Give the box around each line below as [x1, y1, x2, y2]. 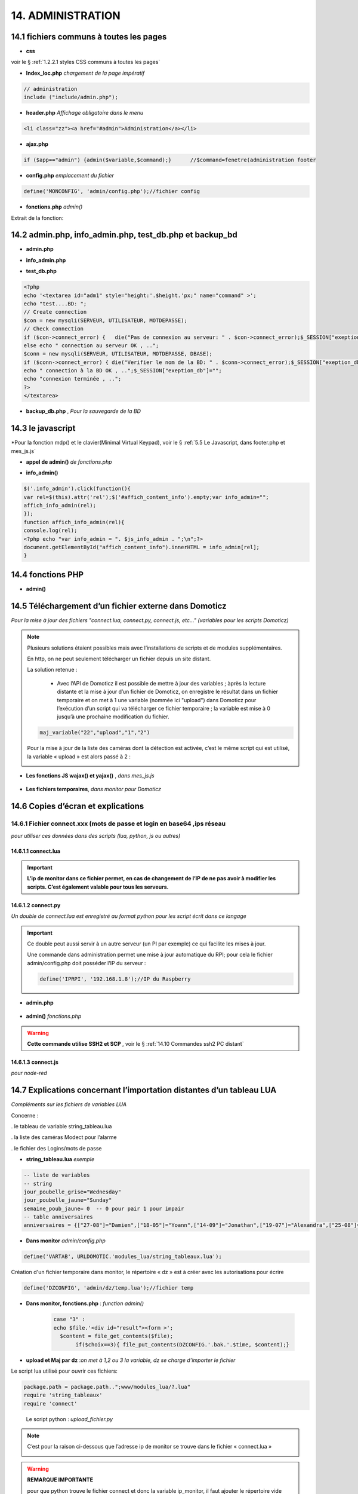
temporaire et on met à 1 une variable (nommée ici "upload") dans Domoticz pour [57, 696, 257, 703]
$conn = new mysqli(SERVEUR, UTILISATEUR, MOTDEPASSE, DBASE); [23, 350, 213, 357]
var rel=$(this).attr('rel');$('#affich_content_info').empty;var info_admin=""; [23, 494, 270, 500]
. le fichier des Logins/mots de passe [11, 1144, 102, 1152]
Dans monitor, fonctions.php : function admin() [26, 1300, 144, 1307]
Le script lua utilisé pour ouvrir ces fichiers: [11, 1367, 118, 1374]
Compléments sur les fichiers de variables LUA [11, 1101, 127, 1108]
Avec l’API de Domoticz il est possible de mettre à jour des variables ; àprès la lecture [57, 679, 266, 687]
